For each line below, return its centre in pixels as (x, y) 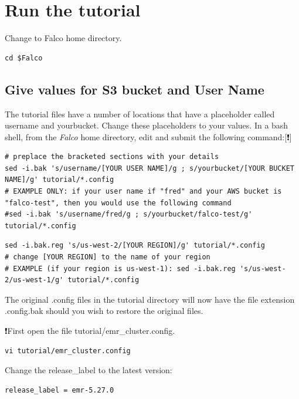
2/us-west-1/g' (34, 280)
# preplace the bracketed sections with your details (112, 157)
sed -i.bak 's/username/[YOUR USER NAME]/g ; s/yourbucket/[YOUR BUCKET (149, 168)
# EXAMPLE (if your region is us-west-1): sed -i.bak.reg (120, 268)
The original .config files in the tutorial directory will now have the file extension (150, 299)
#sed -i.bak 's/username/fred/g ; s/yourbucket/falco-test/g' (129, 214)
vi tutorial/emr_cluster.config (68, 351)
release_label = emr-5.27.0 (60, 390)
